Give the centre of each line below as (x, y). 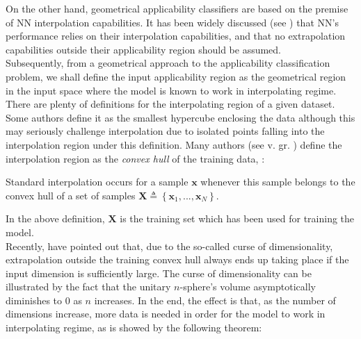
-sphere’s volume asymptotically (248, 287)
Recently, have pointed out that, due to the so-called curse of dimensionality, (169, 246)
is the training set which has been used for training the (237, 218)
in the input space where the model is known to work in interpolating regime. (171, 90)
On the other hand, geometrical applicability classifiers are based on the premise (177, 8)
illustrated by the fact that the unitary (88, 287)
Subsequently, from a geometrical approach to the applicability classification (168, 63)
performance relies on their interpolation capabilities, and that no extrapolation (176, 36)
